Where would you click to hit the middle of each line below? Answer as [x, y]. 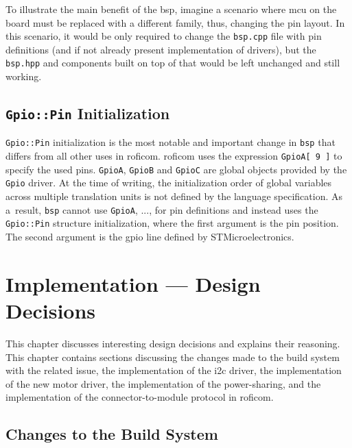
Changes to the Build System [112, 434]
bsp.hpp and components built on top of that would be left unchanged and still [173, 63]
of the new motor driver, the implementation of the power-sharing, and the [163, 383]
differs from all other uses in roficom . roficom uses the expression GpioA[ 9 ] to [174, 156]
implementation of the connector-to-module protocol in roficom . [140, 397]
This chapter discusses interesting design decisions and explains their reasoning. [173, 343]
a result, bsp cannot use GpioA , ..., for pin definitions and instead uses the [162, 209]
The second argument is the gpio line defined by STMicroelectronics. [150, 236]
